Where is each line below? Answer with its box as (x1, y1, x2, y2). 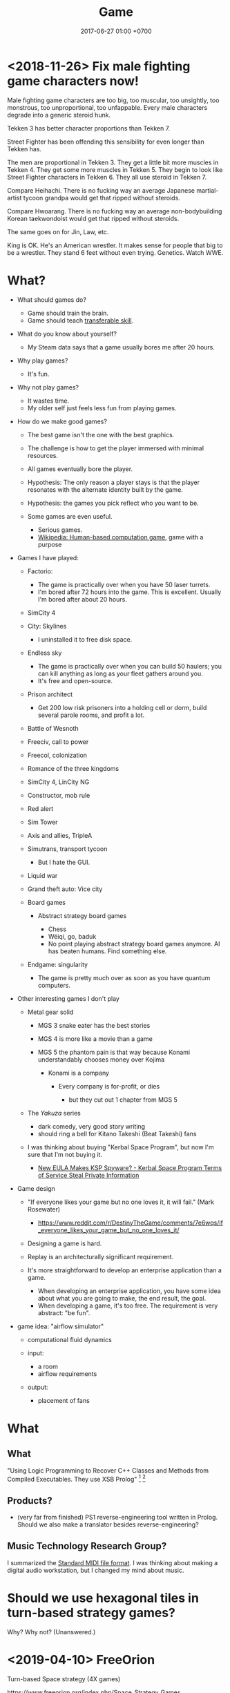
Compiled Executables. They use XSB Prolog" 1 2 (7, 1473, 146, 1483)
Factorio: (27, 567, 53, 575)
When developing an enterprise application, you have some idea (37, 1286, 221, 1295)
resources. (27, 451, 59, 459)
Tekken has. (7, 144, 42, 153)
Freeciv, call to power (27, 737, 89, 746)
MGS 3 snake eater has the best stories (37, 1021, 151, 1029)
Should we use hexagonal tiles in (7, 1590, 199, 1606)
